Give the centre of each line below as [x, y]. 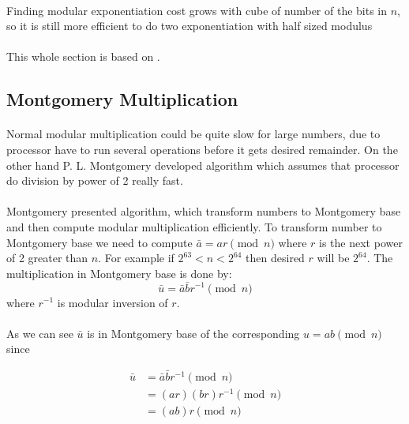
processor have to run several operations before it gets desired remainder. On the [202, 149]
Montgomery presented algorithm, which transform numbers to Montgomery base [204, 211]
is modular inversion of [113, 302]
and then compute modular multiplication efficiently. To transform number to [194, 226]
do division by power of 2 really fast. [95, 180]
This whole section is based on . [83, 56]
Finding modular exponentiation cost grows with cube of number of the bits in [197, 10]
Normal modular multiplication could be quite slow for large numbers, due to [193, 134]
